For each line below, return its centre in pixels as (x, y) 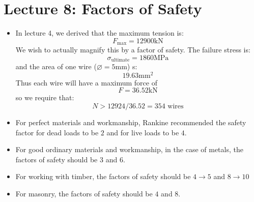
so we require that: (45, 97)
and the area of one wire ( (56, 66)
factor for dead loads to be (57, 132)
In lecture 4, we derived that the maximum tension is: (100, 33)
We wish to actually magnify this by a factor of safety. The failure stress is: (133, 50)
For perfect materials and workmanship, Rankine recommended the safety (131, 122)
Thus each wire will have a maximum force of (86, 82)
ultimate (120, 60)
